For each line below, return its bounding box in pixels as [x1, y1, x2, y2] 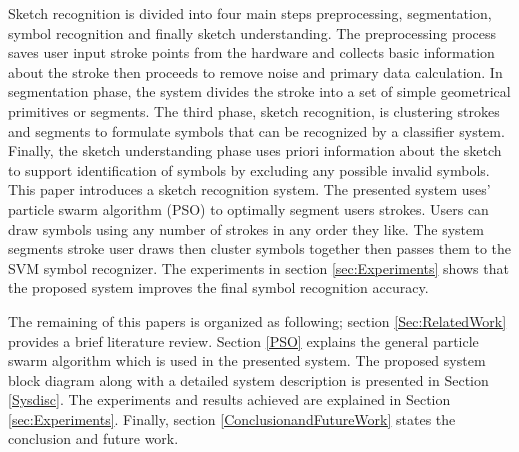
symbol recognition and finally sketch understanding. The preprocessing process [8, 22, 497, 43]
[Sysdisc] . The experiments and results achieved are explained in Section [8, 389, 451, 410]
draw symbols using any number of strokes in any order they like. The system [8, 218, 484, 239]
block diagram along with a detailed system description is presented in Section [8, 369, 489, 390]
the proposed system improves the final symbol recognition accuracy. [8, 277, 429, 298]
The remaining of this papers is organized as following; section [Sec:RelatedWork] [8, 310, 507, 331]
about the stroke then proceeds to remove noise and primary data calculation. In [8, 61, 503, 82]
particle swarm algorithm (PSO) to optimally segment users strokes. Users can [8, 198, 489, 219]
